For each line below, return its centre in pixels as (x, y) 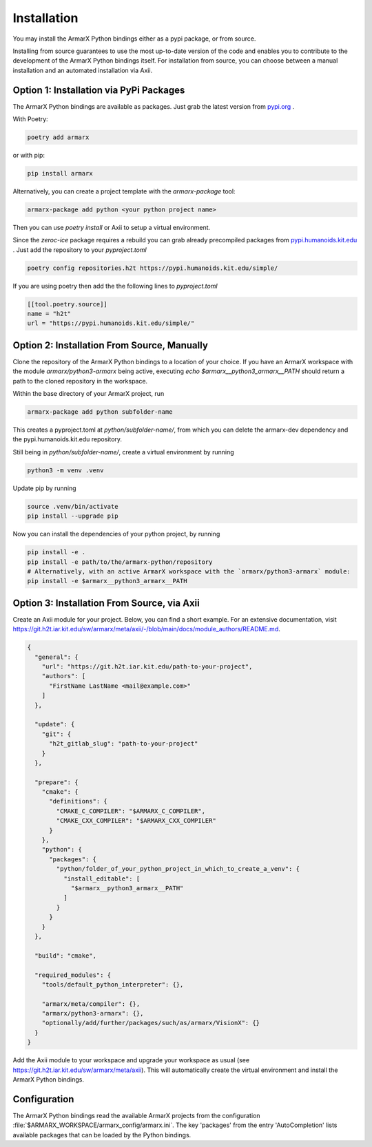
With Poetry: (30, 119)
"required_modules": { (73, 975)
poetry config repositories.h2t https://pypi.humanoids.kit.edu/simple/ (153, 268)
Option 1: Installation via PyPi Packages (99, 90)
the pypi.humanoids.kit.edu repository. (68, 439)
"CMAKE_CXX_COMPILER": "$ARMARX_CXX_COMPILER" (136, 821)
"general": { (56, 657)
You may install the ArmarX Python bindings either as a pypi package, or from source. (134, 39)
